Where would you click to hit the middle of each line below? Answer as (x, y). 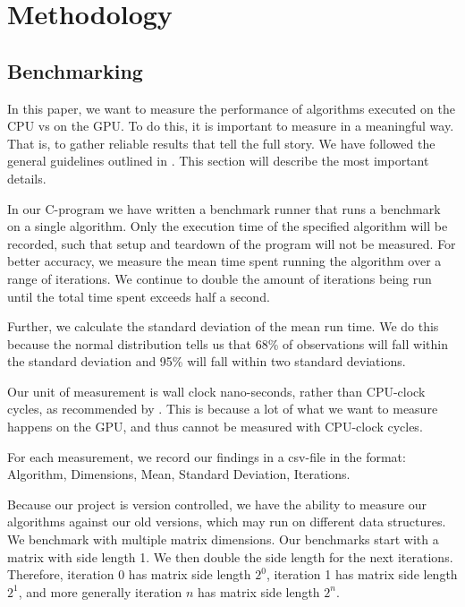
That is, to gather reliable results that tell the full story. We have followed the (221, 143)
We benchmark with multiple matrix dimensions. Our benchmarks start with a (223, 539)
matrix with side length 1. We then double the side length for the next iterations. (230, 556)
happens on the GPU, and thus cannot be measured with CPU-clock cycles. (215, 427)
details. (27, 178)
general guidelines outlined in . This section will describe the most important (218, 161)
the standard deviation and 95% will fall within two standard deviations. (207, 361)
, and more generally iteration (100, 591)
